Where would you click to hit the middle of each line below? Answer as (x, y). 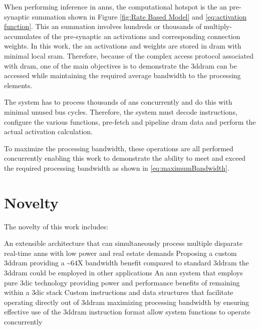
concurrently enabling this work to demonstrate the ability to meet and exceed (125, 158)
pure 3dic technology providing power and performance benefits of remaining (122, 282)
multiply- (218, 26)
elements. (18, 85)
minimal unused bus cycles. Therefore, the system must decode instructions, (121, 111)
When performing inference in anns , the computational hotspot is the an (115, 7)
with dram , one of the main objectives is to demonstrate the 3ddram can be (120, 65)
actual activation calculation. (48, 131)
